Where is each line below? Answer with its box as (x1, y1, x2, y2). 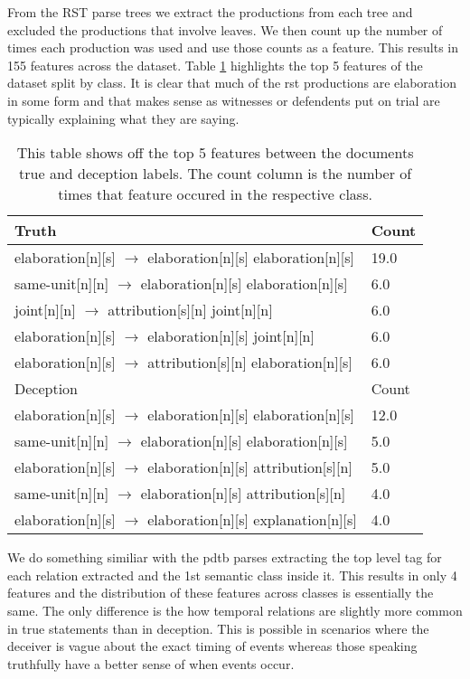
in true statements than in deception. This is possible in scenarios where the (7, 618, 429, 637)
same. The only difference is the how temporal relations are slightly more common (7, 600, 463, 619)
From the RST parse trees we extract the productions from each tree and (7, 3, 413, 21)
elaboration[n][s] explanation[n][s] (147, 509, 357, 531)
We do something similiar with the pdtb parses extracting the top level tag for (7, 548, 442, 567)
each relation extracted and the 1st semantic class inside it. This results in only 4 (7, 565, 457, 584)
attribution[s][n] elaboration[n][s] (147, 352, 352, 373)
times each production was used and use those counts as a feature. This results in (7, 38, 458, 57)
